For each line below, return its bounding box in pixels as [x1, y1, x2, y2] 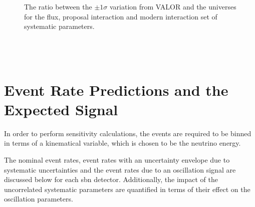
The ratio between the [24, 1, 92, 11]
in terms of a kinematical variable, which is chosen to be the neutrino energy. [4, 138, 241, 148]
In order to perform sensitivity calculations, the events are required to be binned [4, 128, 251, 138]
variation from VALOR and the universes [109, 1, 236, 11]
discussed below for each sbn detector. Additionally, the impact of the [4, 174, 218, 185]
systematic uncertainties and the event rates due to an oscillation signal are [4, 164, 236, 175]
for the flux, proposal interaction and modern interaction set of [24, 11, 217, 21]
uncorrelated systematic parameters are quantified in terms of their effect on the [4, 184, 250, 194]
